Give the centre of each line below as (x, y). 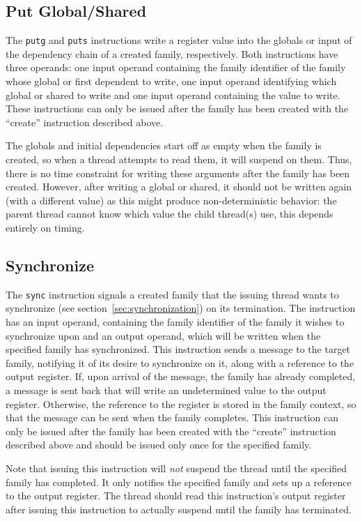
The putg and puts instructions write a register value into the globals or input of (179, 40)
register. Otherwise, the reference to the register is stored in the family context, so (181, 403)
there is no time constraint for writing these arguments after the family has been (178, 173)
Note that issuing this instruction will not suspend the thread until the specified (176, 468)
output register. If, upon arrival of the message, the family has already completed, (181, 376)
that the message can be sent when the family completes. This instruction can (172, 417)
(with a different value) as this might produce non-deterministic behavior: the (171, 200)
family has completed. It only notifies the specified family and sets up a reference (179, 482)
